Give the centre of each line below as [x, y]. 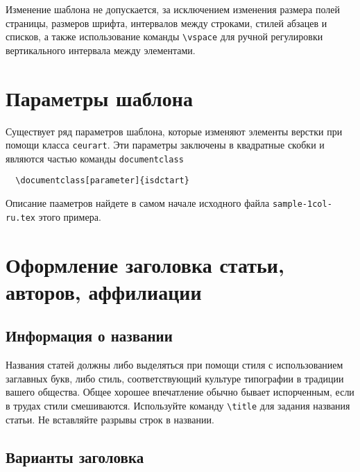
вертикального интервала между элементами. [101, 50]
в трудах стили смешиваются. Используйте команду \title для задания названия [178, 405]
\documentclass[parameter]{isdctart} [102, 181]
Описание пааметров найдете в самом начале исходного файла [138, 203]
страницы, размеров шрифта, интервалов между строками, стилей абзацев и [166, 23]
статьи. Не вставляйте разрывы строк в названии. [110, 419]
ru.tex [20, 218]
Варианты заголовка [75, 456]
